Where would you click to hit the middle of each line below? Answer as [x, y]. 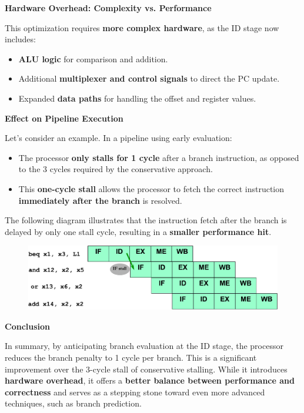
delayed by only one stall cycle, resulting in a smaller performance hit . [138, 231]
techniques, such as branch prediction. [73, 403]
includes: [20, 39]
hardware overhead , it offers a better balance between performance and [150, 380]
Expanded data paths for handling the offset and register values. [137, 98]
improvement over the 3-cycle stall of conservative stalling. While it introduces [146, 369]
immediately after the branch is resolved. [100, 200]
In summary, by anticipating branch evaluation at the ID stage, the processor [144, 346]
